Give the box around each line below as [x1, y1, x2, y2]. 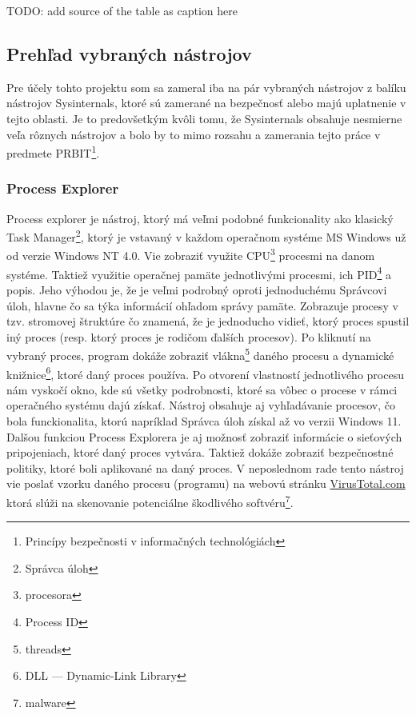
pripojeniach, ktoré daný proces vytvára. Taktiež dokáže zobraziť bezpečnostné [6, 444, 394, 461]
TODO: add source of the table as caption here [6, 2, 238, 18]
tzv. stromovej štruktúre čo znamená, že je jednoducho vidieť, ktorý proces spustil [6, 313, 410, 330]
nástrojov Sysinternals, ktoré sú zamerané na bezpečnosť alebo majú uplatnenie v [6, 94, 406, 111]
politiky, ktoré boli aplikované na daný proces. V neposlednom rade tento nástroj [6, 459, 404, 476]
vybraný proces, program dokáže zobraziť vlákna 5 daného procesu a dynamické [6, 345, 394, 364]
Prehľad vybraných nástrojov [6, 41, 252, 66]
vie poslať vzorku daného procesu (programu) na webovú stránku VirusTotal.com [6, 475, 406, 492]
